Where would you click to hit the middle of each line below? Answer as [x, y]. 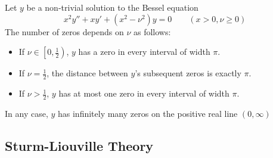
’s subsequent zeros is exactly [188, 73]
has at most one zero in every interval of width [144, 93]
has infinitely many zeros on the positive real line [148, 113]
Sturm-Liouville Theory [79, 145]
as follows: [152, 31]
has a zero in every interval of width [144, 52]
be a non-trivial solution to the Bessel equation [112, 7]
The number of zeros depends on [64, 31]
